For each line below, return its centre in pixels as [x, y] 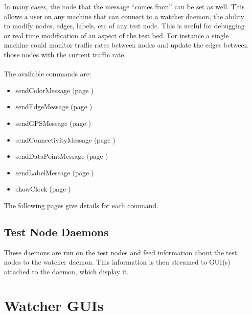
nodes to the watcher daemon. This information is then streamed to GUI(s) [117, 262]
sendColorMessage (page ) [55, 90]
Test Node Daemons [56, 231]
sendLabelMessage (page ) [55, 172]
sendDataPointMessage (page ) [62, 156]
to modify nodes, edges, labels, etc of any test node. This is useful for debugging [124, 26]
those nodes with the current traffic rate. [65, 54]
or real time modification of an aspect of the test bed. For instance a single [116, 35]
